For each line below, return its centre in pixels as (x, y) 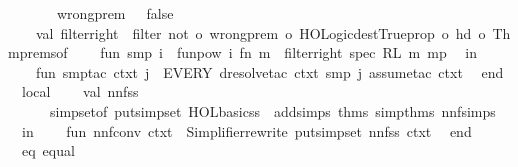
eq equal (48, 150)
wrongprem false (115, 13)
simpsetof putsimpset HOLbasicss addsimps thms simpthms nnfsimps (272, 110)
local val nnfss (80, 91)
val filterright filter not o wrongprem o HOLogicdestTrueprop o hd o (260, 32)
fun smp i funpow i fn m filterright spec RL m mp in (289, 52)
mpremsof (38, 52)
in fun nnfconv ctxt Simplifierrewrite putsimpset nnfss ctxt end (246, 130)
